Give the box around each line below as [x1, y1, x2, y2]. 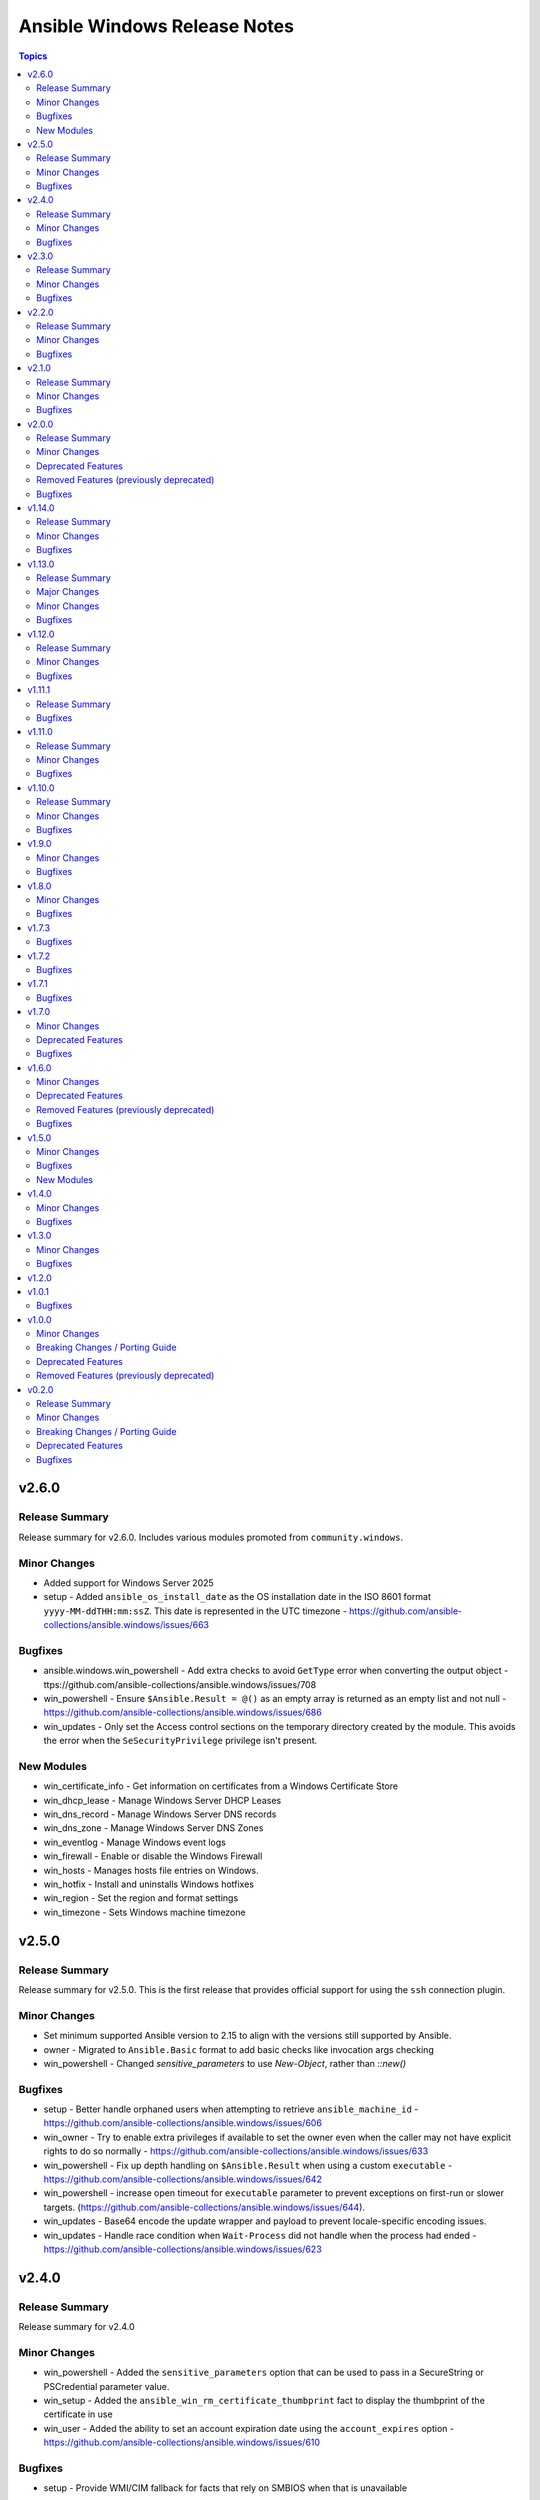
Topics [18, 50, 48, 62]
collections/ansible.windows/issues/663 [43, 1619, 210, 1631]
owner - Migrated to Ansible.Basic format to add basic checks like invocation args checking [43, 2043, 434, 2055]
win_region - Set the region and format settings [43, 1892, 239, 1904]
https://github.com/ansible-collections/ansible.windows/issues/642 [43, 2173, 322, 2185]
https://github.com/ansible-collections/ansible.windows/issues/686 [43, 1706, 322, 1719]
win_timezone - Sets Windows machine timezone [43, 1906, 246, 1918]
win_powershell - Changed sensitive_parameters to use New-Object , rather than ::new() [43, 2057, 407, 2069]
